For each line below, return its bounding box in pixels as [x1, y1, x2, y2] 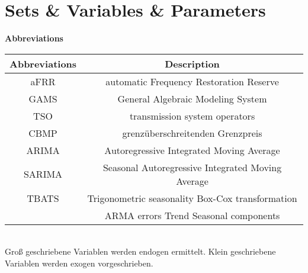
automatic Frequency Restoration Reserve [105, 74, 279, 88]
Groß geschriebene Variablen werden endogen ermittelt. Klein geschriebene [5, 245, 276, 258]
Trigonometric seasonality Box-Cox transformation [87, 191, 297, 205]
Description [165, 56, 220, 70]
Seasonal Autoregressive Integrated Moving [102, 160, 282, 174]
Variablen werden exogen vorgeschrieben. [5, 256, 153, 269]
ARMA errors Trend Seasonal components [104, 208, 280, 222]
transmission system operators [129, 108, 255, 123]
